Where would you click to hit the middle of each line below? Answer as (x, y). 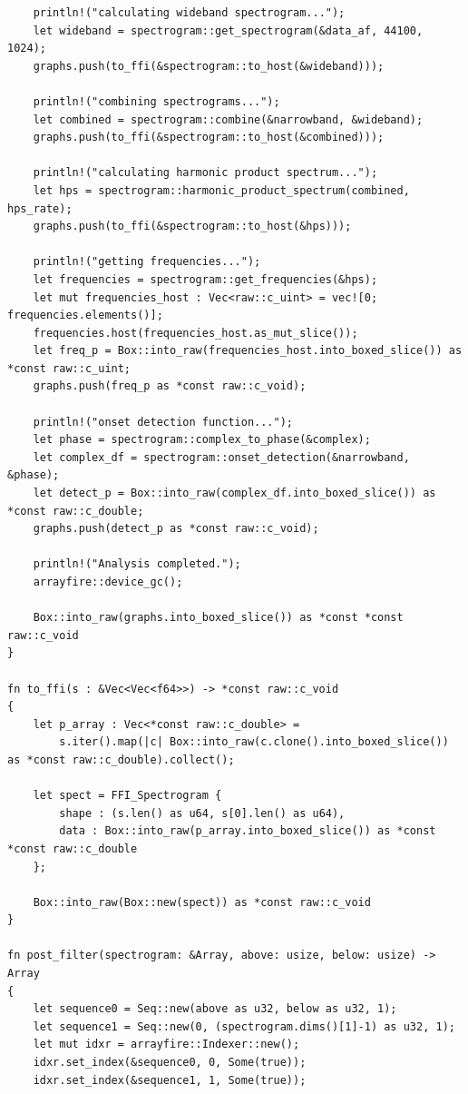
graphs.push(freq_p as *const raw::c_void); (170, 386)
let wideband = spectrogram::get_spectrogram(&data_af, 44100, (228, 30)
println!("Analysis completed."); (137, 564)
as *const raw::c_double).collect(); (121, 759)
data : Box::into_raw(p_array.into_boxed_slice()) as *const (248, 831)
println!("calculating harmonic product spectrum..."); (205, 173)
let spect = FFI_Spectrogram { (127, 796)
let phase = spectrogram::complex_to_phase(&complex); (202, 440)
